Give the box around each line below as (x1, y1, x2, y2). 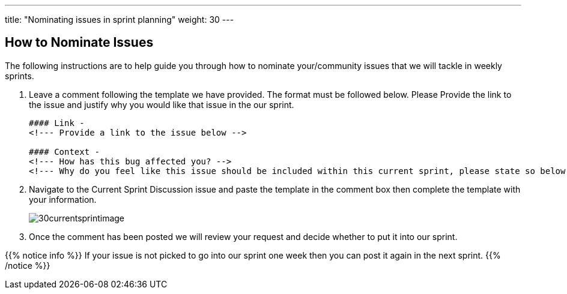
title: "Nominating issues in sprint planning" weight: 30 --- (5, 14, 234, 25)
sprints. (5, 70, 34, 81)
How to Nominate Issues (5, 35, 154, 50)
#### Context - (29, 146, 100, 157)
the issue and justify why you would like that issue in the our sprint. (29, 99, 294, 110)
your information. (29, 194, 97, 205)
